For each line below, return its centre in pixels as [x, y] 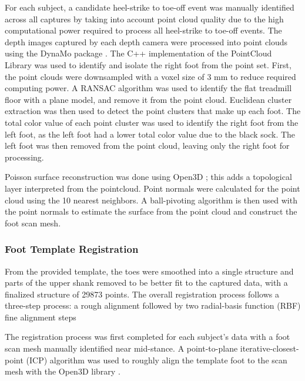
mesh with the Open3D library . [63, 371]
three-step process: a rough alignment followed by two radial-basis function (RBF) [153, 305]
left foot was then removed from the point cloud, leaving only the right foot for [147, 146]
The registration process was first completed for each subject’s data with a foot [148, 337]
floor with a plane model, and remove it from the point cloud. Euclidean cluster [148, 99]
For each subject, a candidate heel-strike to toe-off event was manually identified [150, 7]
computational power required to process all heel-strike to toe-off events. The [143, 30]
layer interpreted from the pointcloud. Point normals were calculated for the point [152, 188]
